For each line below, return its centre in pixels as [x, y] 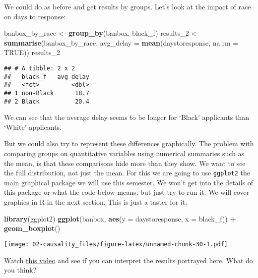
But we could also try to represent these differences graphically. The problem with [129, 143]
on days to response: [35, 16]
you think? [20, 270]
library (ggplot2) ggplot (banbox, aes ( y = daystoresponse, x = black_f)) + [120, 218]
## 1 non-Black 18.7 [47, 93]
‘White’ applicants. [33, 127]
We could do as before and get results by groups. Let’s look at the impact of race [128, 6]
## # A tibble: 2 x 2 [40, 68]
